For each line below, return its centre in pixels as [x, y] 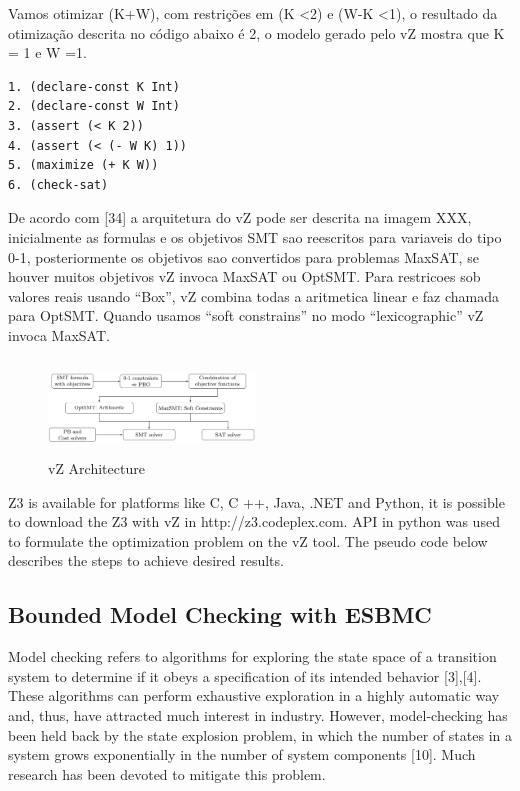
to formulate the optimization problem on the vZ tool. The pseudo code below [248, 540]
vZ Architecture [96, 468]
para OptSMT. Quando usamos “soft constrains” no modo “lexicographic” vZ [246, 315]
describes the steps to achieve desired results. [146, 560]
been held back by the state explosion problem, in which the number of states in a [260, 734]
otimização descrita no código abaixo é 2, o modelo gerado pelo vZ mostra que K [256, 32]
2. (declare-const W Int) [94, 106]
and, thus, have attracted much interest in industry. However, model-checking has [258, 715]
